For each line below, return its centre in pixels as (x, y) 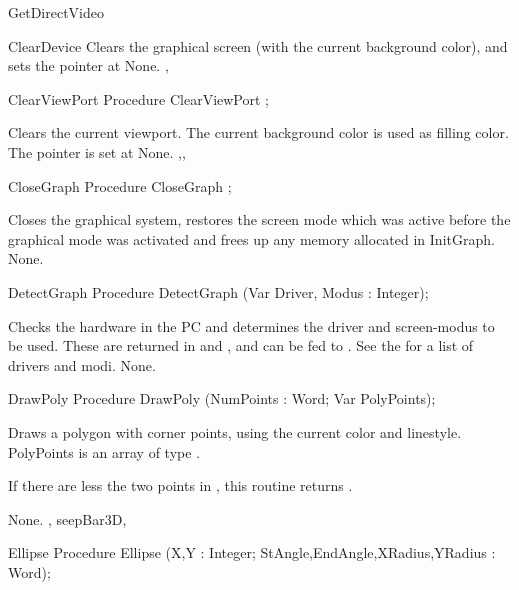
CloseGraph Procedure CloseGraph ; (120, 185)
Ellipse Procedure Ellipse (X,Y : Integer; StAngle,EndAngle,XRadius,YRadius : (252, 552)
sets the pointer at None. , (88, 65)
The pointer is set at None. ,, (97, 151)
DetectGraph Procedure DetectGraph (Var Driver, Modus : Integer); (218, 291)
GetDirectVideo (56, 12)
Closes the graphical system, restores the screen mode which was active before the (259, 219)
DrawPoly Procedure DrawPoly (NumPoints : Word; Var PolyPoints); (222, 398)
